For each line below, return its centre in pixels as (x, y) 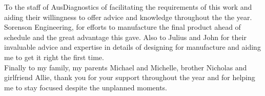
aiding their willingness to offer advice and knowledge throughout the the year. (128, 17)
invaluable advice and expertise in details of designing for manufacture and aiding (132, 47)
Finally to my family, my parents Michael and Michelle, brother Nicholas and (126, 67)
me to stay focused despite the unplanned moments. (86, 87)
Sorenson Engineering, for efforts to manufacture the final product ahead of (123, 27)
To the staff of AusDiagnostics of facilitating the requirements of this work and (128, 7)
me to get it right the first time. (54, 57)
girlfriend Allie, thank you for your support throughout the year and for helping (130, 77)
